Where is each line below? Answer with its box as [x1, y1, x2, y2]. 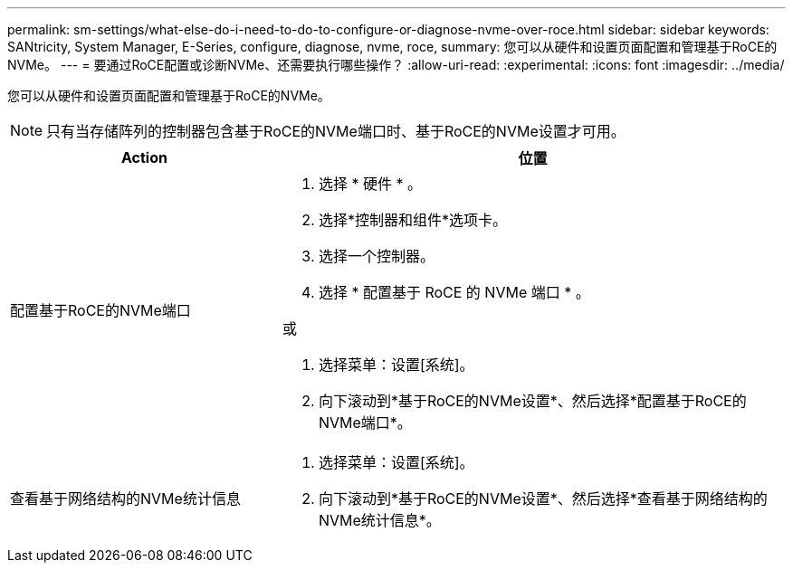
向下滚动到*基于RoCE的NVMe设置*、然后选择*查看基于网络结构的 [318, 489, 768, 508]
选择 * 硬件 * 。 [318, 175, 422, 193]
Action [120, 148, 167, 166]
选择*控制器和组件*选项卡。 [318, 211, 507, 229]
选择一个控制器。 [318, 247, 435, 265]
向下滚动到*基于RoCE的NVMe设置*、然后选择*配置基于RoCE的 [318, 392, 747, 410]
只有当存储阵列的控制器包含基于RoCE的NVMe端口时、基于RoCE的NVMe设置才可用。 [46, 122, 626, 140]
